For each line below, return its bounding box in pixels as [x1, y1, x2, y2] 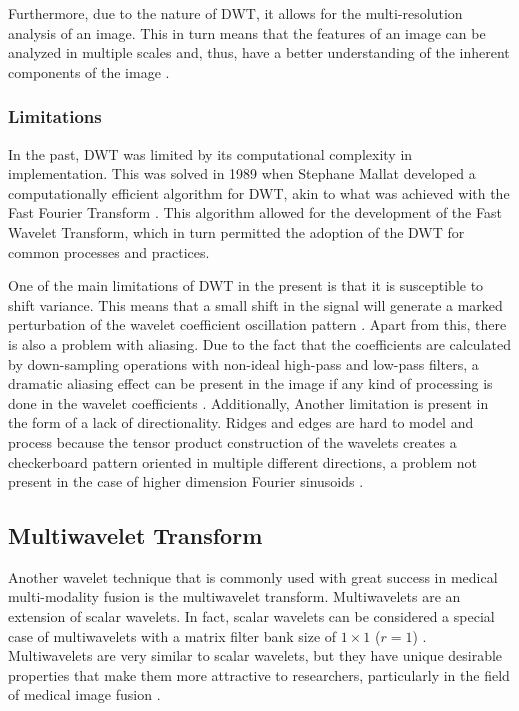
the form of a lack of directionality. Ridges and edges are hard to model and [8, 412, 474, 433]
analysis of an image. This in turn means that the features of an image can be [8, 22, 486, 43]
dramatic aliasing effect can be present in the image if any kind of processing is [8, 373, 493, 394]
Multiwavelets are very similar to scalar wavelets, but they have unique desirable [8, 645, 503, 666]
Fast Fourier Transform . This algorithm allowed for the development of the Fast [8, 202, 502, 223]
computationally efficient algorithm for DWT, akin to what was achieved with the [8, 182, 510, 203]
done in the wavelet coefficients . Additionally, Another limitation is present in [8, 392, 489, 413]
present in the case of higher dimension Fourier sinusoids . [8, 471, 364, 492]
